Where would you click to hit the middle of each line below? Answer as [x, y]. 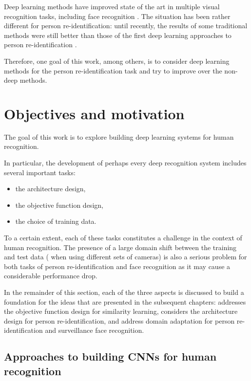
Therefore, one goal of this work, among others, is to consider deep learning [117, 61]
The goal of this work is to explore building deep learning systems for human [119, 136]
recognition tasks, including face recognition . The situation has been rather [117, 16]
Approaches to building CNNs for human [110, 356]
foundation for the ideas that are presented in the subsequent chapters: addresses [125, 301]
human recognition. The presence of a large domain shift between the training [120, 247]
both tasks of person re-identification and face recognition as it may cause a [117, 266]
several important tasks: [40, 172]
